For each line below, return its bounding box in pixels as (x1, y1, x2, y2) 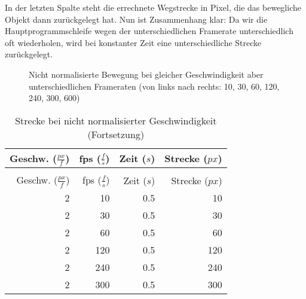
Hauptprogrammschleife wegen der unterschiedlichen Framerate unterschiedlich (5, 25, 293, 37)
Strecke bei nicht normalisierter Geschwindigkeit (15, 113, 217, 127)
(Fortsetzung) (87, 127, 145, 141)
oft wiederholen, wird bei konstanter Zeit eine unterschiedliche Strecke (5, 36, 262, 48)
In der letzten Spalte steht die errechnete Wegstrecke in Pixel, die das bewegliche (5, 1, 301, 13)
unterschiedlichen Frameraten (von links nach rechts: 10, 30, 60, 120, (29, 80, 280, 92)
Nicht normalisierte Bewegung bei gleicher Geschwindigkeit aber (29, 68, 264, 80)
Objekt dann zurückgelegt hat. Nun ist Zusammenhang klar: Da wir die (5, 13, 268, 25)
